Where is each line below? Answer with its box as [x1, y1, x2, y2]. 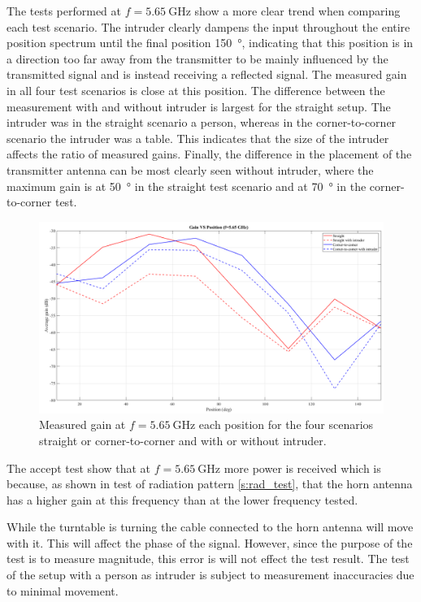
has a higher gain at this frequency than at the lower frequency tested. [7, 491, 358, 508]
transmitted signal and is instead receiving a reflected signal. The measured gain [7, 66, 407, 83]
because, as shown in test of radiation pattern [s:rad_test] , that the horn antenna [7, 475, 413, 492]
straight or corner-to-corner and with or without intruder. [39, 431, 327, 448]
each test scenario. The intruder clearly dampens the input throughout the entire [7, 18, 410, 35]
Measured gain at [39, 416, 126, 433]
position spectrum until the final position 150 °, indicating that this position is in [7, 34, 414, 51]
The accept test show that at [7, 459, 151, 476]
